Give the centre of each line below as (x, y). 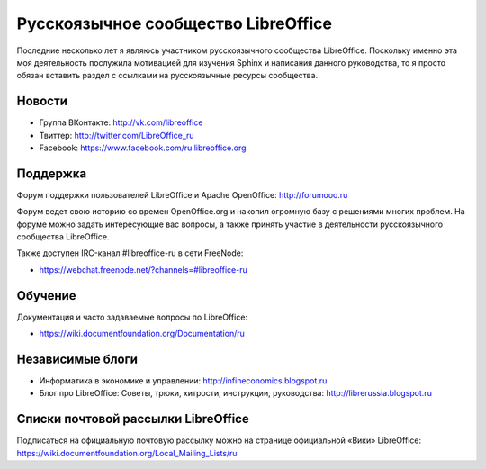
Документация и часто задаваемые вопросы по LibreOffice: (132, 317)
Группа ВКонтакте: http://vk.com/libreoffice (121, 122)
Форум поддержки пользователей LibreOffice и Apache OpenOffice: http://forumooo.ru (182, 194)
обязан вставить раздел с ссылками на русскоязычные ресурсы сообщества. (167, 76)
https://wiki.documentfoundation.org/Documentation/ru (142, 334)
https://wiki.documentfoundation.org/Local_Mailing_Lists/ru (127, 453)
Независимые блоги (77, 359)
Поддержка (52, 173)
